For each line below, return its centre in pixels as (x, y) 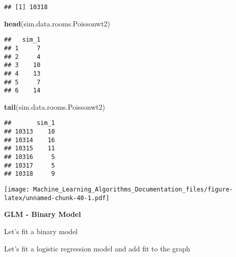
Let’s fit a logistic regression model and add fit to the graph (97, 248)
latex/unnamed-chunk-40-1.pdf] (57, 198)
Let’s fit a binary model (41, 231)
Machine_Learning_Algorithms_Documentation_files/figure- (133, 190)
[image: (17, 190)
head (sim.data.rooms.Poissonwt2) (57, 23)
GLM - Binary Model (43, 214)
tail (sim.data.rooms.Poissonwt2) (55, 106)
